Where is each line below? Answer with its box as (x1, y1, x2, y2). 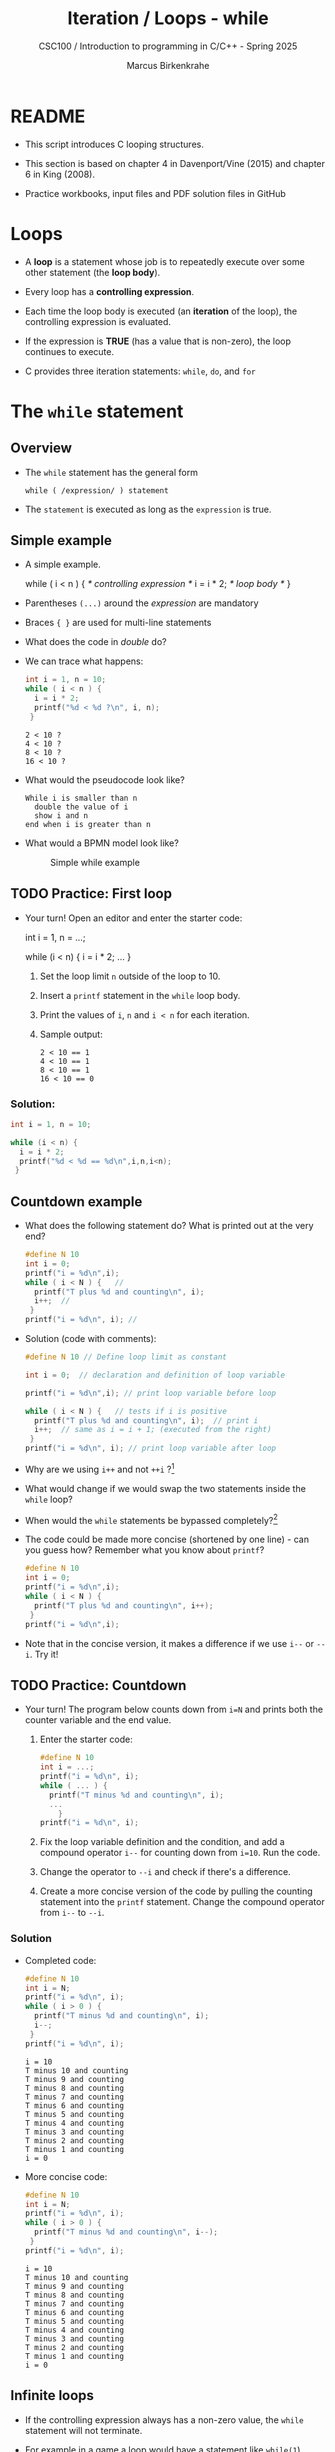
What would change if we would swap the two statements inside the (24, 1482, 307, 1494)
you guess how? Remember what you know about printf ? (24, 1544, 265, 1556)
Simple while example (49, 856, 140, 868)
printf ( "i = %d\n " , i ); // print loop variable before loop (24, 1388, 277, 1398)
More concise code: (24, 2170, 108, 2182)
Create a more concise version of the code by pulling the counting (39, 1885, 313, 1897)
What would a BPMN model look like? (24, 837, 180, 849)
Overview (10, 440, 73, 457)
